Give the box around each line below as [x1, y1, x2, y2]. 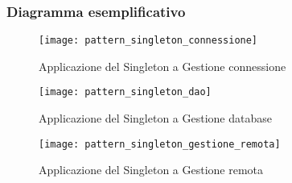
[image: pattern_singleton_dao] [39, 86, 212, 98]
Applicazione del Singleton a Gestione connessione [39, 57, 286, 74]
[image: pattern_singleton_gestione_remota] [39, 138, 281, 150]
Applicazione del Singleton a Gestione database [39, 110, 272, 127]
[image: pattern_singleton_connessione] [39, 35, 258, 47]
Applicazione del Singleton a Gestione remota [39, 161, 264, 178]
